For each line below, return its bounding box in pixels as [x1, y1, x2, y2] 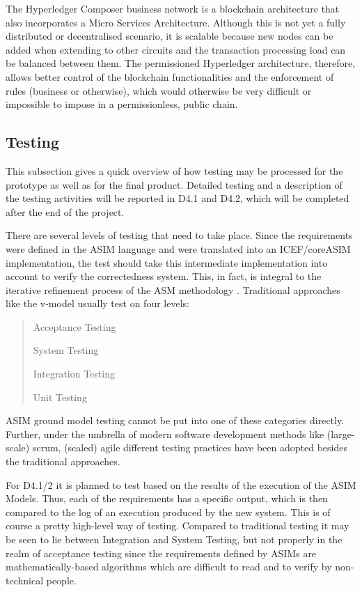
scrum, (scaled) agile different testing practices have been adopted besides [32, 440, 347, 455]
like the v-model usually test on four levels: [6, 296, 189, 311]
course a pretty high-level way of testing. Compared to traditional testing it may [6, 518, 349, 533]
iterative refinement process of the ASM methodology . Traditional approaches [6, 282, 340, 297]
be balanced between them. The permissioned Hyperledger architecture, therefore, [6, 56, 356, 70]
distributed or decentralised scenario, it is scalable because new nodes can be [6, 29, 333, 43]
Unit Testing [33, 389, 87, 404]
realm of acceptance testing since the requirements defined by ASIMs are [6, 545, 317, 560]
